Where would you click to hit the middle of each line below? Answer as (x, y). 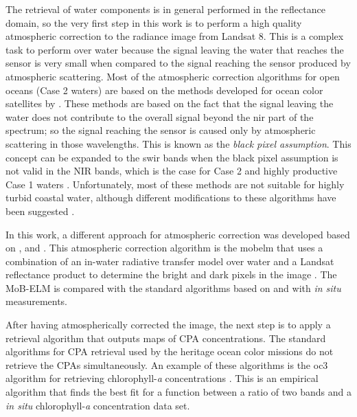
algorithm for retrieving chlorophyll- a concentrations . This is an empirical (162, 378)
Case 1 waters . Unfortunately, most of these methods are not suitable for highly (175, 184)
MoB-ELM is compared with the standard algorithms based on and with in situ (173, 288)
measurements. (37, 301)
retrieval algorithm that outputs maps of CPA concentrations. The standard (166, 338)
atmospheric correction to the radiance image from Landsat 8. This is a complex (175, 36)
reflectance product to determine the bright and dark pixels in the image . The (171, 274)
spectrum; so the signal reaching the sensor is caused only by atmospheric (161, 130)
